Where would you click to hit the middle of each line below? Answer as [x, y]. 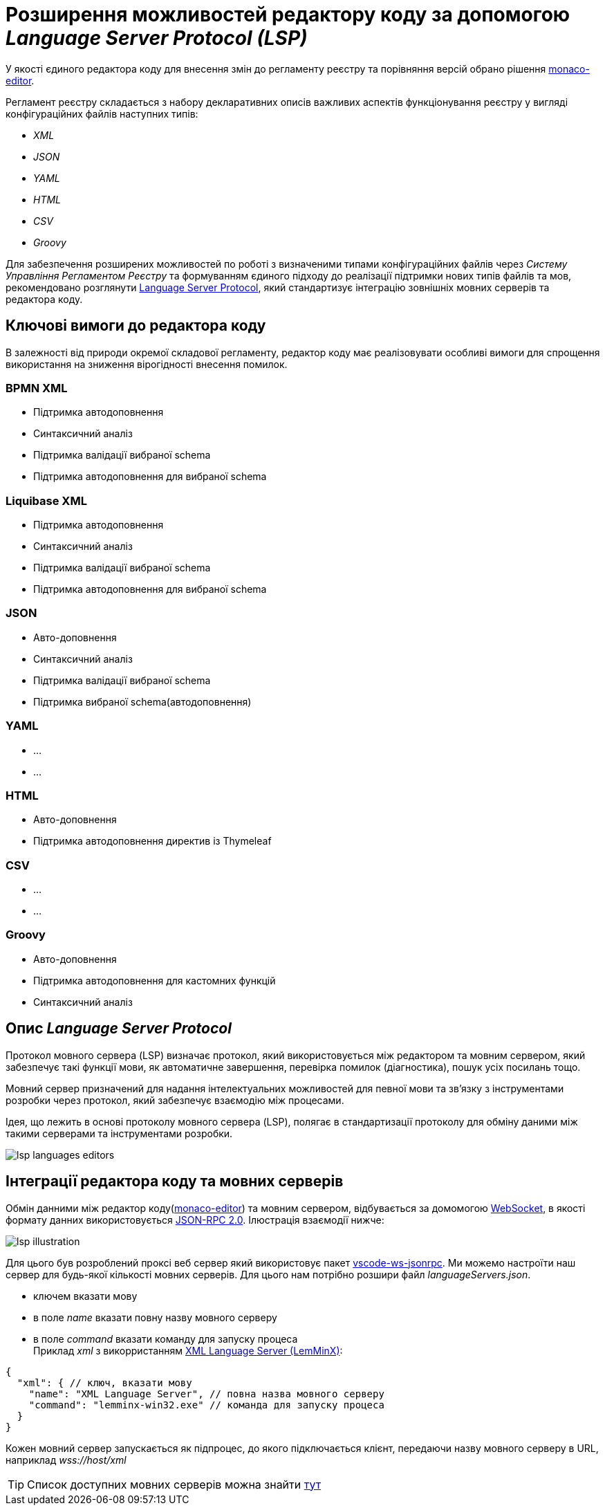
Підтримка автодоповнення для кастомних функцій [155, 980]
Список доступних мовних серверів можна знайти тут [174, 1484]
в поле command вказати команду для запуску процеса [166, 1339]
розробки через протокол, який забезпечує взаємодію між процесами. [175, 1100]
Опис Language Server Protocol [119, 1029]
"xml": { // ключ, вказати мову [104, 1382]
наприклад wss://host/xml [66, 1460]
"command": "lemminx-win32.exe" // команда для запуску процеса [206, 1405]
